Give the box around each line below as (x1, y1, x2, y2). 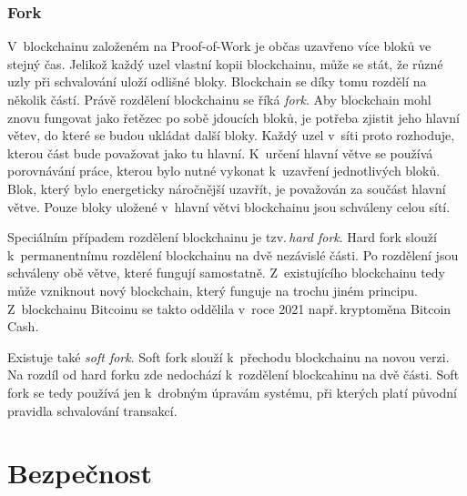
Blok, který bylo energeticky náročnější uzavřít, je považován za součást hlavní (7, 178, 446, 197)
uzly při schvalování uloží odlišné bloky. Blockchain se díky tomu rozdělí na (7, 72, 427, 91)
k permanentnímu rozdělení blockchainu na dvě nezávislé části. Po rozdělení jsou (7, 245, 459, 264)
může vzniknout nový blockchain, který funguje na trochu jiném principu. (7, 280, 418, 299)
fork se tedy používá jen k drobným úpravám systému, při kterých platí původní (7, 382, 457, 401)
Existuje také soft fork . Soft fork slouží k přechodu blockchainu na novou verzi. (7, 347, 450, 366)
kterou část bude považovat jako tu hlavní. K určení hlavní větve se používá (7, 143, 433, 162)
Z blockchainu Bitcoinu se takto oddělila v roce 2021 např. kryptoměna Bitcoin (7, 299, 452, 318)
